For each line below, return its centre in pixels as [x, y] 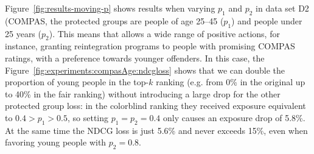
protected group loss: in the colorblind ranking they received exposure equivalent [155, 106]
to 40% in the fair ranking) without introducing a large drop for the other [143, 93]
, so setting [88, 117]
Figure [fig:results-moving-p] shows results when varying [110, 8]
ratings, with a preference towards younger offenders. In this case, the [135, 58]
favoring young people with [56, 142]
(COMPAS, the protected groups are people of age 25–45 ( [114, 20]
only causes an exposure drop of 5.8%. [234, 117]
